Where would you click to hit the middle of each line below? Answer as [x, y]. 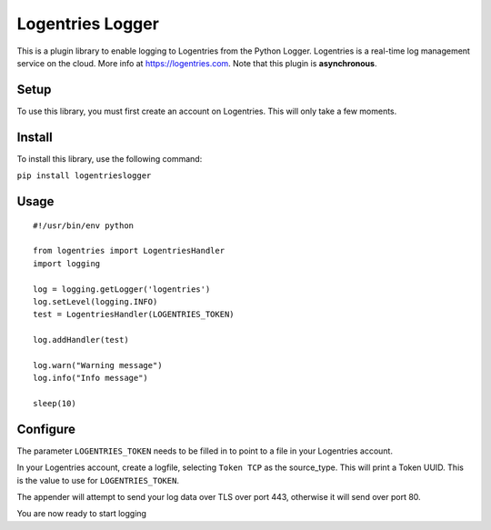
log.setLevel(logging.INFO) [95, 301]
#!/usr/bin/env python [84, 225]
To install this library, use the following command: [110, 158]
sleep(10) [55, 404]
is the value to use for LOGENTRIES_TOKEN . [98, 480]
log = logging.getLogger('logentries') [122, 289]
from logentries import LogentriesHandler [129, 251]
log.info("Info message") [91, 378]
